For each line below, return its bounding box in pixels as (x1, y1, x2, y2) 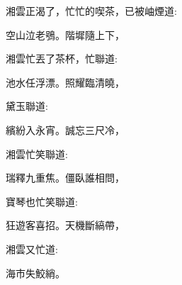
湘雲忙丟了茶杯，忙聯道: (6, 51, 118, 66)
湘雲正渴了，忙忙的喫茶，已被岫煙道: (6, 4, 177, 18)
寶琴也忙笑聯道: (6, 194, 78, 208)
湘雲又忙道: (6, 241, 58, 256)
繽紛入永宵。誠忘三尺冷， (6, 122, 125, 137)
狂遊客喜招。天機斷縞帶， (6, 218, 125, 233)
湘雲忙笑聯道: (6, 146, 68, 161)
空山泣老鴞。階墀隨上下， (6, 27, 125, 42)
